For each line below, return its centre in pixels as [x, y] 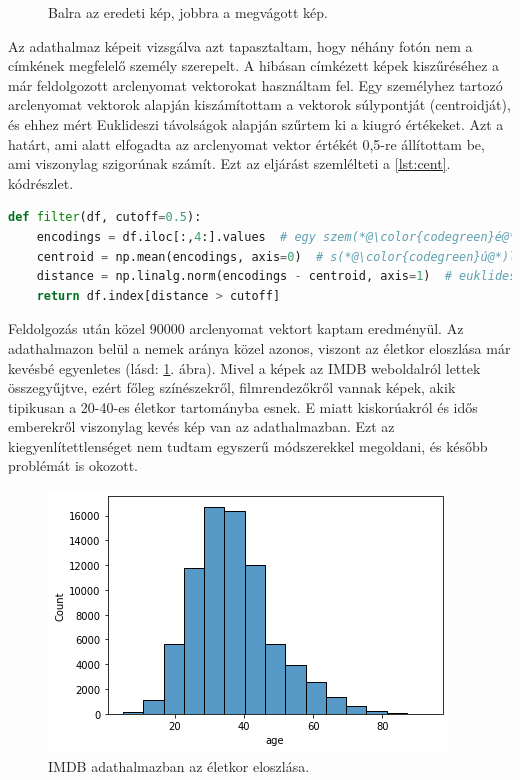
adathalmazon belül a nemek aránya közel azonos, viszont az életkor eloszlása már [259, 347]
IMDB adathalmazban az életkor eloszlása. [179, 765]
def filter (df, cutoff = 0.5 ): [105, 217]
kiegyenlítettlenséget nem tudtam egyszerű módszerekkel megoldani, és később [248, 445]
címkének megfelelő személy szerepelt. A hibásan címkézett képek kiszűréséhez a [254, 65]
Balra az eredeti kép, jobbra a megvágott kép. [188, 12]
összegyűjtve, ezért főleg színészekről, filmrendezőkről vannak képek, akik [232, 387]
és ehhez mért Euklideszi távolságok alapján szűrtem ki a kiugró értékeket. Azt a [256, 123]
